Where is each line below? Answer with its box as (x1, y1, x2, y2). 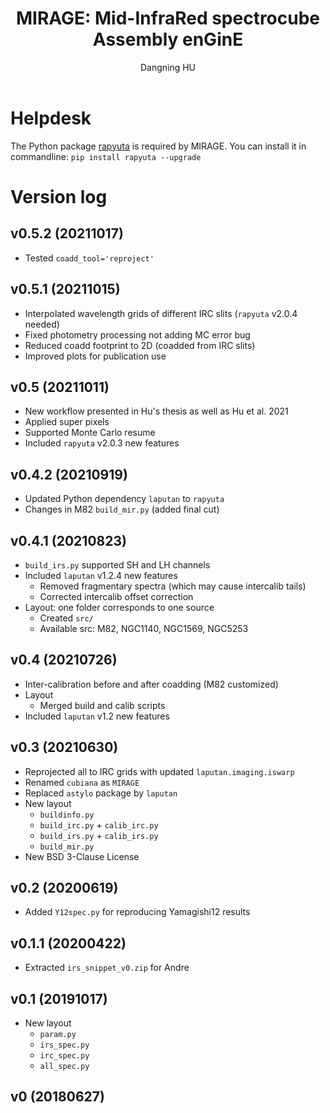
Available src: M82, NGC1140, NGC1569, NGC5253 (39, 622, 249, 634)
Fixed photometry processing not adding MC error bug (24, 328, 251, 341)
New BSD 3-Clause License (24, 850, 140, 862)
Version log (10, 185, 108, 208)
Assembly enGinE (92, 28, 244, 51)
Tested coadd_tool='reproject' (24, 252, 155, 264)
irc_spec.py (39, 1051, 90, 1061)
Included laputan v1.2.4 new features (24, 569, 178, 581)
